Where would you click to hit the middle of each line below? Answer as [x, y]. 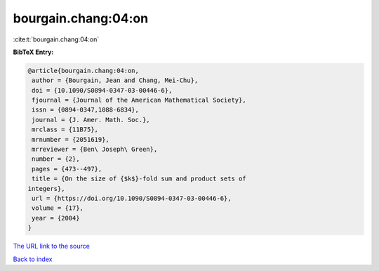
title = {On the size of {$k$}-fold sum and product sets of [139, 179]
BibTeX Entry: [33, 52]
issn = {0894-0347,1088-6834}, [86, 110]
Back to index [33, 259]
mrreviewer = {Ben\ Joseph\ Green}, [95, 150]
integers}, [46, 189]
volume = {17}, [58, 208]
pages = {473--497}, [67, 169]
